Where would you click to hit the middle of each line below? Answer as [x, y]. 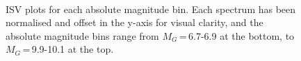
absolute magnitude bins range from [82, 35]
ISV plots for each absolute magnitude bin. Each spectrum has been [151, 9]
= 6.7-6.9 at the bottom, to [237, 35]
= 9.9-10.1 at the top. [68, 49]
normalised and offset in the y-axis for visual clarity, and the [135, 22]
